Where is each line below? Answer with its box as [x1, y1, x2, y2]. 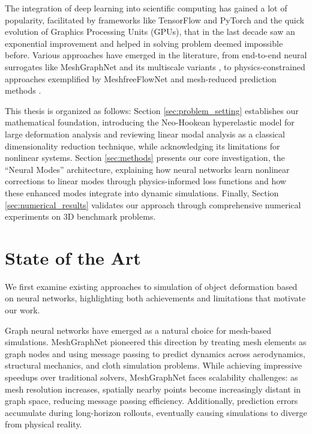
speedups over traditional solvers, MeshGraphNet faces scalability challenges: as [5, 370, 298, 383]
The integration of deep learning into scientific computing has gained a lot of [5, 2, 287, 14]
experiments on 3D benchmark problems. [5, 210, 156, 223]
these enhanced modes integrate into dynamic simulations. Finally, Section [5, 186, 279, 199]
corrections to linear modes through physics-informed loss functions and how [5, 175, 286, 187]
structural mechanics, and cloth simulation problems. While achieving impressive [5, 359, 302, 372]
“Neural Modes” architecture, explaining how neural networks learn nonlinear [5, 163, 290, 175]
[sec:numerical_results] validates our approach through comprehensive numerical [5, 198, 301, 211]
